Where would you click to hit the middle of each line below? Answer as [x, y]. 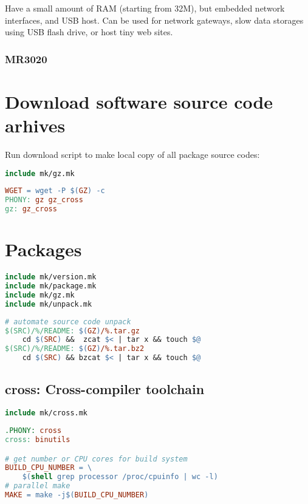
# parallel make [38, 486]
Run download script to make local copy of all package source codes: [132, 154]
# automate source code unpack [68, 322]
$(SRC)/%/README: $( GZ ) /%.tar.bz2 [75, 349]
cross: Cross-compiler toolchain [105, 389]
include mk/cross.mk [46, 413]
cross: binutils [38, 439]
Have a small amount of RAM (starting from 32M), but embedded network [145, 8]
